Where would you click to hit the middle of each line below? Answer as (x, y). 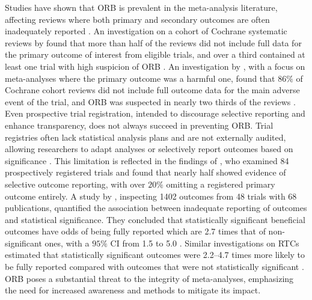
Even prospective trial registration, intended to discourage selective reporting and (155, 113)
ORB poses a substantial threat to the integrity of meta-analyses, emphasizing (149, 278)
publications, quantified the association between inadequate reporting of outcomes (156, 208)
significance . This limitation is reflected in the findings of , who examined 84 (147, 160)
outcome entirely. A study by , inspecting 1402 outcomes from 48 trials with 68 (151, 196)
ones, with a (67, 243)
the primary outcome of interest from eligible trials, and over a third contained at (155, 54)
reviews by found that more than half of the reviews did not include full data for (153, 42)
